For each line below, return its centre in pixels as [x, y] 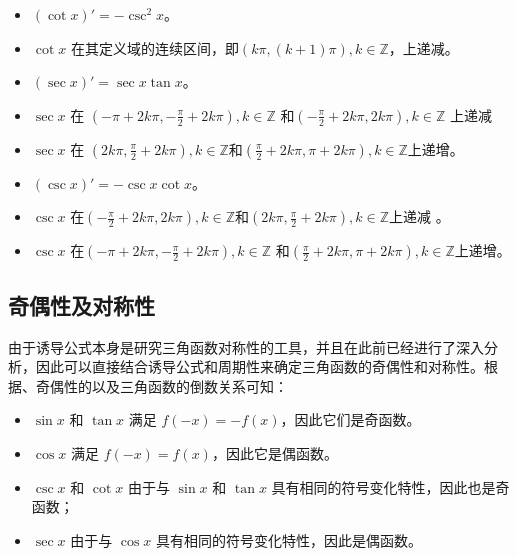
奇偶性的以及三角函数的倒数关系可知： [161, 385]
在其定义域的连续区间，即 [154, 47]
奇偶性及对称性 [81, 304]
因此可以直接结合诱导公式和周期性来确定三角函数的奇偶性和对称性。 [259, 366]
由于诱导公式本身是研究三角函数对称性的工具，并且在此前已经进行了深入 [246, 346]
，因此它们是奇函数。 [350, 419]
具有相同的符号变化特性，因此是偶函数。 [289, 539]
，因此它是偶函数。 [274, 452]
